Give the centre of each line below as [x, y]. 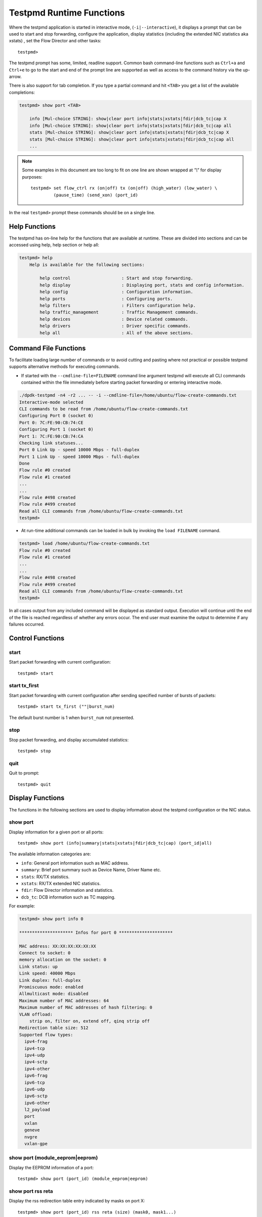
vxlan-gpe [36, 1144]
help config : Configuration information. [116, 292]
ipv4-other [37, 1069]
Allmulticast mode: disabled [54, 994]
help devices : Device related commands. [114, 319]
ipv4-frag [36, 1042]
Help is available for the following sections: [87, 265]
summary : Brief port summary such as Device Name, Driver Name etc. [91, 870]
